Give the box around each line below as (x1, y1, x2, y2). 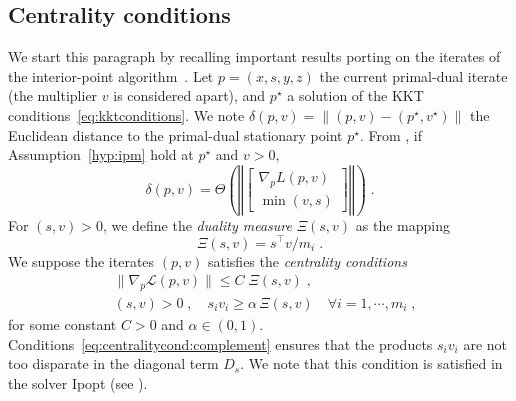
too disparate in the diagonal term (8, 353, 219, 374)
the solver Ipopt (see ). (8, 372, 148, 393)
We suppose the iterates (8, 250, 155, 271)
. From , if (359, 124, 423, 145)
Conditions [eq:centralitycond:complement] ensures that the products (8, 333, 433, 354)
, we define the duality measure (102, 214, 292, 235)
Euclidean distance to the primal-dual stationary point (8, 124, 343, 145)
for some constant (8, 313, 117, 334)
